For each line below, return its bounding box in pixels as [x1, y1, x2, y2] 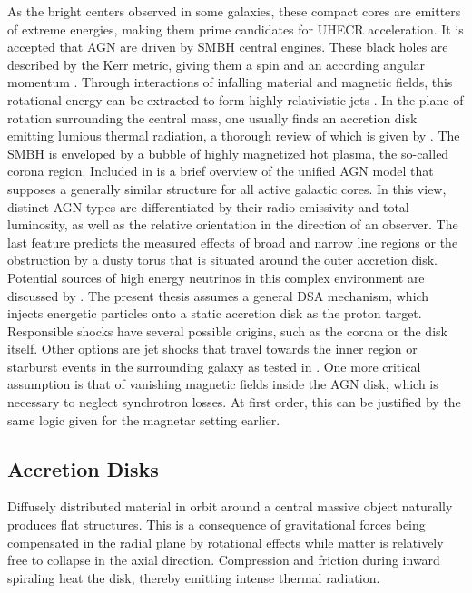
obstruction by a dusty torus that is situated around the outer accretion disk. [7, 250, 438, 269]
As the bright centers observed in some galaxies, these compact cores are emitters [7, 2, 461, 20]
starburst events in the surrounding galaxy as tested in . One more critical [7, 356, 421, 375]
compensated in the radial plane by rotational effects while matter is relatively [7, 532, 444, 551]
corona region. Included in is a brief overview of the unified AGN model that [7, 161, 434, 180]
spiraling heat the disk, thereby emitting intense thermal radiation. [7, 568, 380, 587]
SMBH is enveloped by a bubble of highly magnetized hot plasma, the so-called [7, 143, 449, 162]
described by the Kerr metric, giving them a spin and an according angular [7, 54, 426, 73]
